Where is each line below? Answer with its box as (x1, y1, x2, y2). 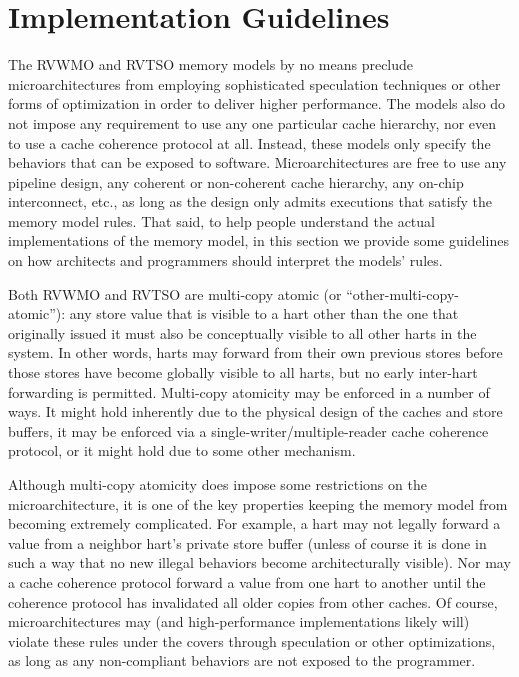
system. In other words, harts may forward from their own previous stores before (8, 342, 503, 363)
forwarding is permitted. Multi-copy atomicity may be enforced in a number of (8, 381, 490, 402)
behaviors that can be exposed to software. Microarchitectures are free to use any (8, 152, 507, 173)
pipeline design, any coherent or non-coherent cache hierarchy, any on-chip (8, 171, 464, 192)
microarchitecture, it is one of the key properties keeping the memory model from (8, 493, 508, 514)
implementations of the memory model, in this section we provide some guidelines (8, 230, 509, 251)
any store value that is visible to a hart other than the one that (69, 303, 459, 324)
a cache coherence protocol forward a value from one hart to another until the (8, 571, 486, 592)
